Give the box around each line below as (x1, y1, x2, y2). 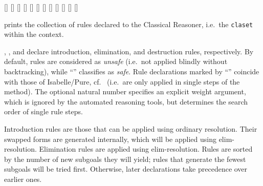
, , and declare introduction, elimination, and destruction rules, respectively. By (4, 46, 254, 56)
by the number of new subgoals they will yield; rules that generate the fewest (4, 153, 246, 164)
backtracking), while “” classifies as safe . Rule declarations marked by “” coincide (4, 66, 259, 77)
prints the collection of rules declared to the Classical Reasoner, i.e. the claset (4, 18, 253, 29)
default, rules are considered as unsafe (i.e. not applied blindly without (4, 56, 228, 67)
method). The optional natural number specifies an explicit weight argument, (4, 86, 246, 97)
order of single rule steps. (4, 106, 83, 117)
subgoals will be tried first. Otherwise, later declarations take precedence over (4, 163, 248, 174)
